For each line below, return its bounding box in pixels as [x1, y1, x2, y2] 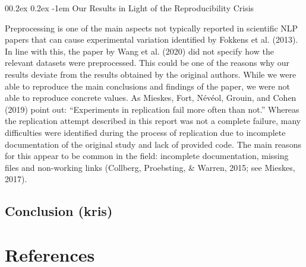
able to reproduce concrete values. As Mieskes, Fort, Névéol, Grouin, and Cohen [5, 91, 296, 104]
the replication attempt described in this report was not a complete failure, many [5, 115, 301, 127]
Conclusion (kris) [5, 202, 113, 220]
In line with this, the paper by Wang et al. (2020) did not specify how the [5, 44, 274, 57]
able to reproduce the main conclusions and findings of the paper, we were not [5, 80, 290, 92]
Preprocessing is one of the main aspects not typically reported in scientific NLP [5, 21, 298, 34]
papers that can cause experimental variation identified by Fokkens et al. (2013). [5, 33, 298, 46]
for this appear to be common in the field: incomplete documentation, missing [5, 150, 289, 162]
